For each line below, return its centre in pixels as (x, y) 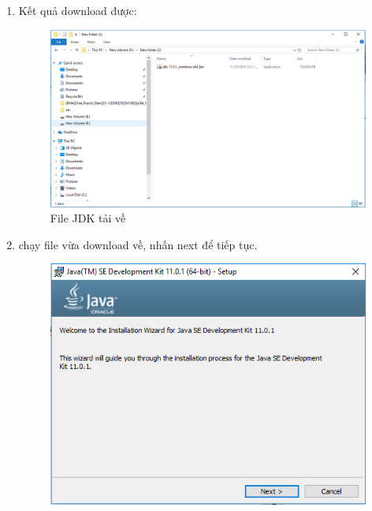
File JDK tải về (88, 218)
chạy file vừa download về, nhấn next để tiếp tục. (138, 244)
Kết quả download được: (78, 10)
